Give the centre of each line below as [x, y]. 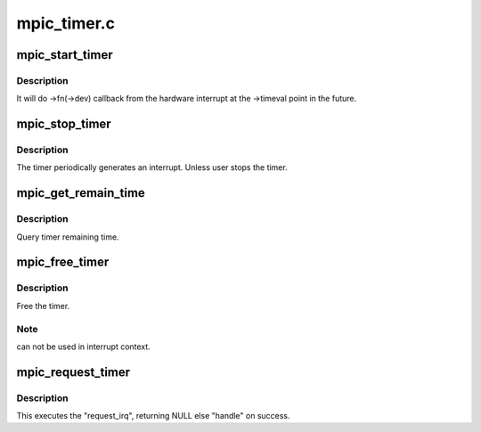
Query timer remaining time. [68, 237]
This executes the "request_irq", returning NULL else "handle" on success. [153, 416]
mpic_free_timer [63, 262]
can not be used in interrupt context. [83, 346]
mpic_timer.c [66, 23]
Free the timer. [43, 306]
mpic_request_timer [73, 372]
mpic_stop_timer [64, 124]
